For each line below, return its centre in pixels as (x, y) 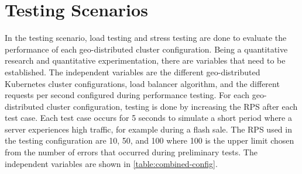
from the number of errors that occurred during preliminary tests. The (131, 152)
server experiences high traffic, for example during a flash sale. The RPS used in (148, 129)
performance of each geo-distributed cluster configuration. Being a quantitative (146, 49)
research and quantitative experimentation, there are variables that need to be (145, 60)
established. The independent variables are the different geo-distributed (133, 72)
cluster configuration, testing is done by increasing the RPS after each (172, 106)
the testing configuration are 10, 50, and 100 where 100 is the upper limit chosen (150, 140)
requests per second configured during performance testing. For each (127, 95)
